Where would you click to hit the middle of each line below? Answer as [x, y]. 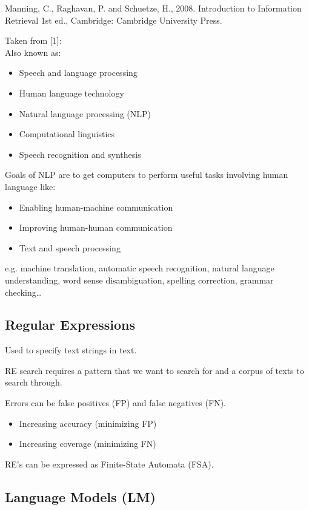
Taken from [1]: [33, 40]
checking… [24, 292]
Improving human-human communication [96, 227]
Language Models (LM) [80, 496]
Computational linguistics [67, 134]
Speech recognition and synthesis [80, 154]
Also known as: [33, 52]
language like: [30, 186]
